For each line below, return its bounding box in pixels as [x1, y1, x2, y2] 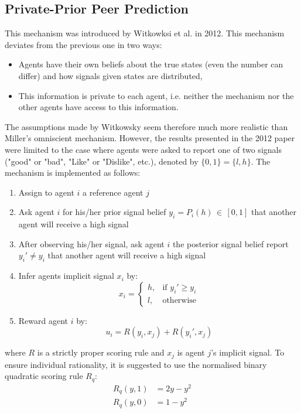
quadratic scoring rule [5, 370, 83, 382]
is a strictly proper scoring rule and [37, 346, 165, 359]
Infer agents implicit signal [18, 269, 114, 282]
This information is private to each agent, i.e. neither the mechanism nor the [18, 89, 294, 101]
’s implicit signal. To [211, 346, 285, 359]
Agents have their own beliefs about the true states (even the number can [18, 58, 283, 70]
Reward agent [18, 314, 69, 326]
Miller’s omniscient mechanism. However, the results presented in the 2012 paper [5, 132, 295, 144]
